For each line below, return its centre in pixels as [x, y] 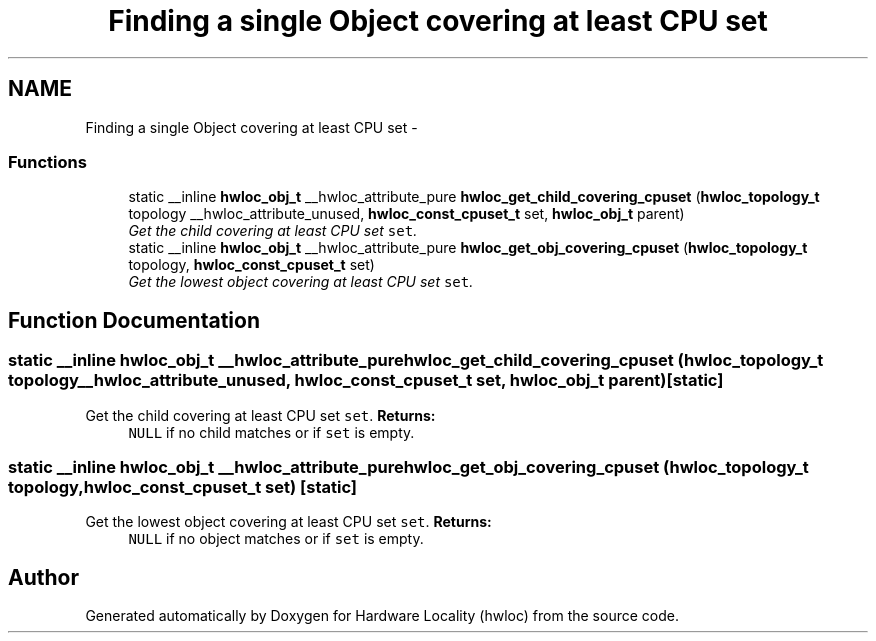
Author [43, 577]
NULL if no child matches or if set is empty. [271, 432]
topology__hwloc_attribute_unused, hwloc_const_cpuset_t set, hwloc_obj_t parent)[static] [366, 380]
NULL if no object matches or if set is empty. [276, 539]
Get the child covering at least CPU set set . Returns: [260, 415]
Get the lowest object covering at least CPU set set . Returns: [288, 522]
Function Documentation [134, 320]
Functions [47, 161]
